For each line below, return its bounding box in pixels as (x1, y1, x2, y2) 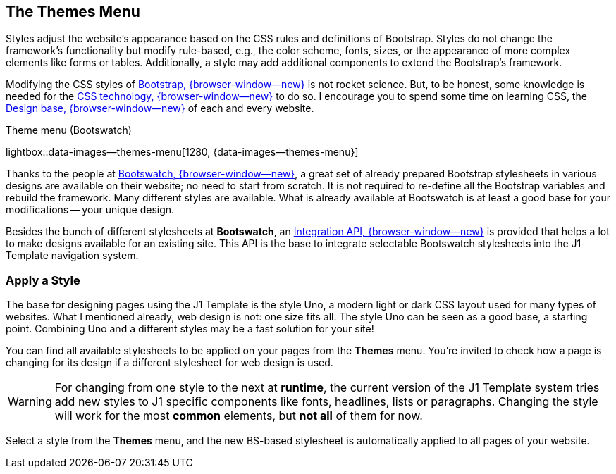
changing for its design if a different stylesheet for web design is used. (6, 356, 333, 369)
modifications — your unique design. (6, 204, 175, 216)
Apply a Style (6, 273, 80, 287)
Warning (8, 394, 52, 409)
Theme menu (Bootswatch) (6, 124, 132, 137)
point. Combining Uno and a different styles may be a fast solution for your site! (6, 323, 374, 335)
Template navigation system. (6, 249, 139, 262)
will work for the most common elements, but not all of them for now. (54, 408, 423, 423)
